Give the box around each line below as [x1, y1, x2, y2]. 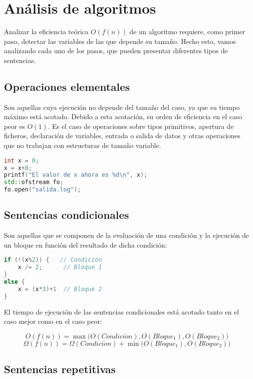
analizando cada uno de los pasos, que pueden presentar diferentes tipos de [4, 45, 228, 56]
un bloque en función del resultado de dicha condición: [4, 239, 167, 250]
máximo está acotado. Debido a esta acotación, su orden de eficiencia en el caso [4, 111, 242, 122]
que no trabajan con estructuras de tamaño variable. [4, 140, 161, 150]
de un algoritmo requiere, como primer [129, 26, 245, 37]
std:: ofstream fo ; [4, 179, 63, 186]
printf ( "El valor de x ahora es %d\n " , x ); [4, 171, 148, 179]
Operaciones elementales [4, 79, 130, 94]
